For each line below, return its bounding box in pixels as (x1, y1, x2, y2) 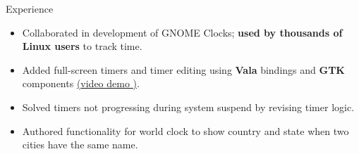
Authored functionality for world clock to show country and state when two (22, 123, 349, 138)
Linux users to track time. (22, 39, 142, 53)
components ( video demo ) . (22, 76, 140, 91)
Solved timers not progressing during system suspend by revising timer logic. (22, 99, 355, 114)
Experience (6, 1, 54, 15)
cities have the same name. (22, 137, 138, 152)
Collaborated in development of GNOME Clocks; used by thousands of (22, 25, 343, 39)
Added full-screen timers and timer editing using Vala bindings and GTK (22, 62, 345, 77)
